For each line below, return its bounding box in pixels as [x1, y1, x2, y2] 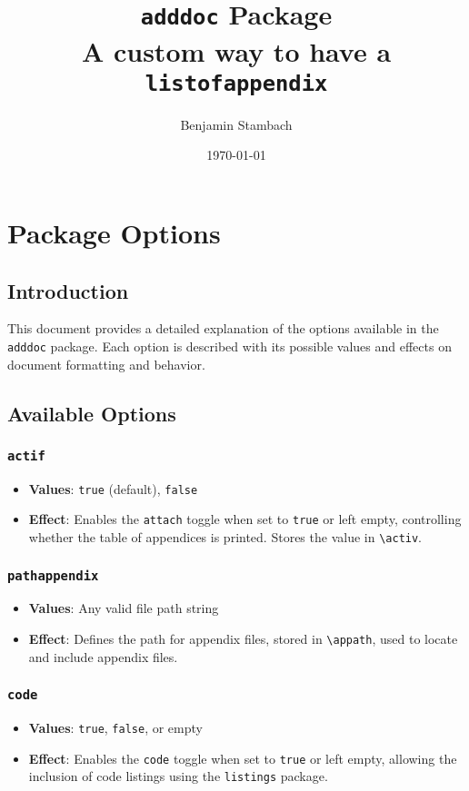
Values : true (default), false [28, 479, 198, 498]
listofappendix [145, 70, 328, 96]
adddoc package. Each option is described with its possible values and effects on [7, 336, 452, 355]
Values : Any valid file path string [28, 598, 219, 618]
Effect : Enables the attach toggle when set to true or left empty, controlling [28, 509, 462, 529]
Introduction [7, 276, 129, 304]
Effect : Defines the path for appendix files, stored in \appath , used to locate [28, 629, 458, 648]
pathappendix [7, 568, 99, 583]
